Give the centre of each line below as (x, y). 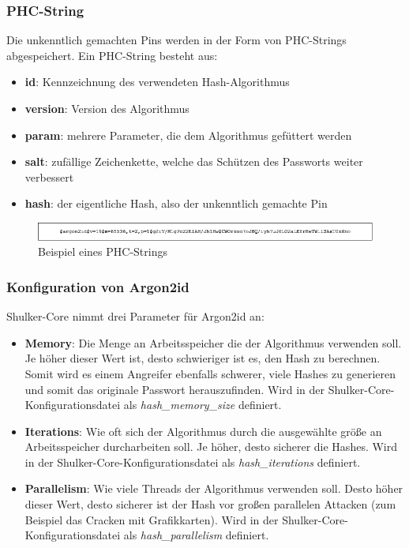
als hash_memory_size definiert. (203, 405)
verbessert (49, 176)
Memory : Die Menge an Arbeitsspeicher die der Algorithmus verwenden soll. (213, 342)
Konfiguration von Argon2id (98, 286)
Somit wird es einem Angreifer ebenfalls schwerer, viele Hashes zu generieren (210, 373)
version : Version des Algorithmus (107, 108)
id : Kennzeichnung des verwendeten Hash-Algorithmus (157, 82)
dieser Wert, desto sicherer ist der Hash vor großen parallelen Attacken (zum (210, 504)
